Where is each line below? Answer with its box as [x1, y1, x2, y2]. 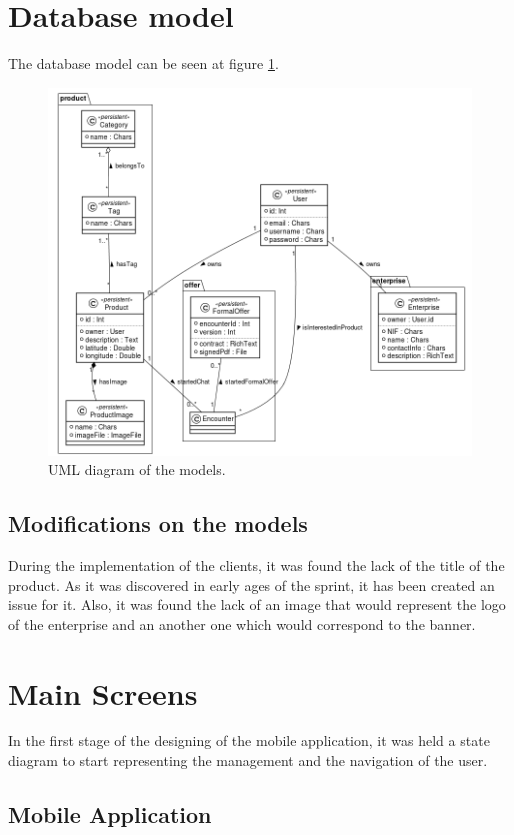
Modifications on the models [8, 508, 308, 539]
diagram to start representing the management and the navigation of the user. [8, 750, 488, 771]
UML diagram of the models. [48, 459, 226, 480]
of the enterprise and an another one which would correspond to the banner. [8, 613, 476, 634]
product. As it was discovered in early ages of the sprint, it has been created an [8, 574, 495, 595]
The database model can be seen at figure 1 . [8, 53, 279, 74]
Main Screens [8, 672, 198, 713]
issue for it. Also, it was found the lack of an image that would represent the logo [8, 594, 506, 615]
